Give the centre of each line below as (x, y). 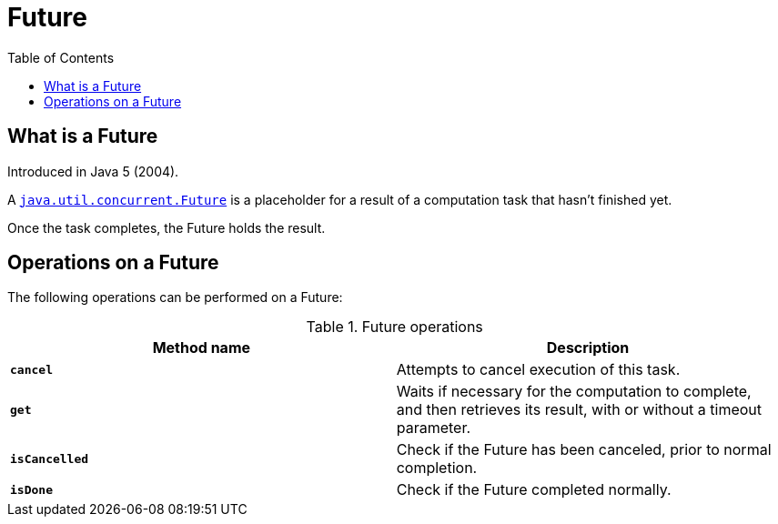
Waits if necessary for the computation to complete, (574, 392)
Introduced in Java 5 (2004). (93, 171)
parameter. (434, 428)
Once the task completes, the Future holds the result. (167, 227)
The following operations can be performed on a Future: (175, 297)
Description (588, 348)
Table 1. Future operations (394, 327)
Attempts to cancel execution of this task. (538, 370)
